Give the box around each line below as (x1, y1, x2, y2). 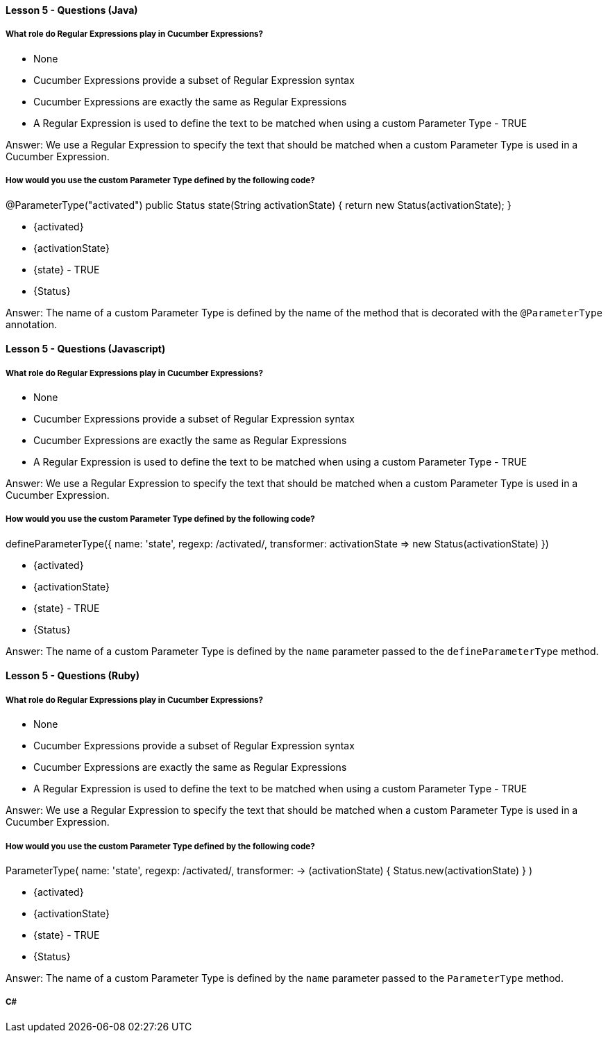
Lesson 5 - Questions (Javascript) (6, 343, 166, 355)
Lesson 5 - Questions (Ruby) (6, 670, 140, 682)
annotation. (6, 318, 57, 330)
